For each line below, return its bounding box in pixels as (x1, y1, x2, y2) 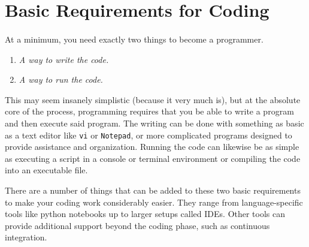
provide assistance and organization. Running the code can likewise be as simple (5, 140, 299, 153)
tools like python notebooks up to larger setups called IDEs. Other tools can (5, 207, 286, 220)
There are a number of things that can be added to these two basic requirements (5, 183, 301, 196)
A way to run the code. (19, 73, 103, 86)
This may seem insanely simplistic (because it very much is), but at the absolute (5, 93, 301, 106)
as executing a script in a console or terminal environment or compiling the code (5, 152, 301, 164)
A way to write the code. (19, 53, 109, 65)
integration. (5, 231, 47, 243)
